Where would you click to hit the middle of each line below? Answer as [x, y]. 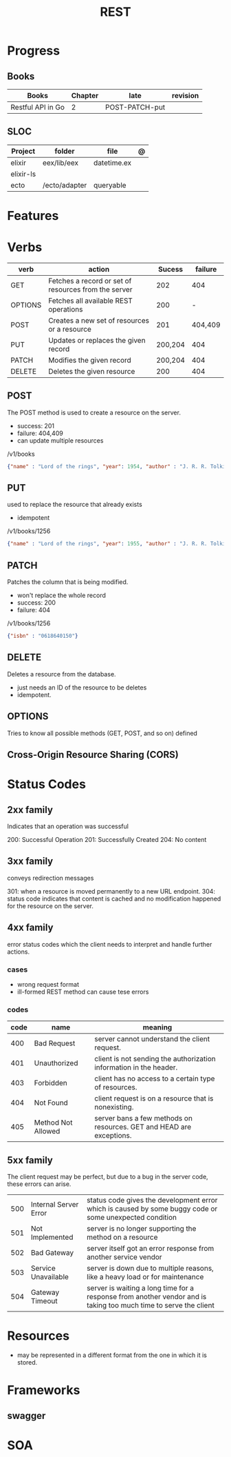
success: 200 [36, 603]
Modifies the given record [90, 360]
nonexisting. [114, 1107]
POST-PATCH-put [135, 107]
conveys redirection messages [51, 878]
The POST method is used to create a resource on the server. [94, 412]
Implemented [52, 1237]
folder [65, 151]
